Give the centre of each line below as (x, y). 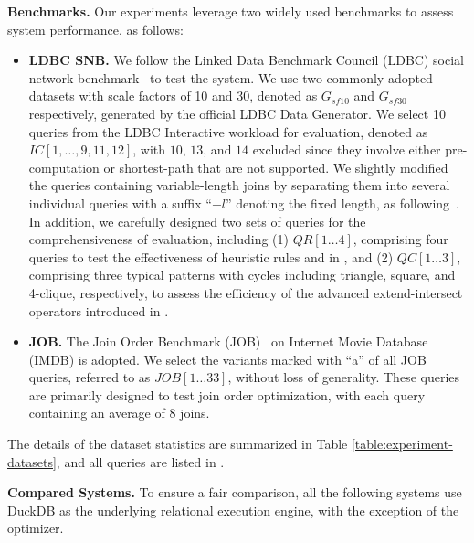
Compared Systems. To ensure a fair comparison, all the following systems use (235, 492)
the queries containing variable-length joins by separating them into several (239, 185)
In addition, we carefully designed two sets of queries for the (197, 221)
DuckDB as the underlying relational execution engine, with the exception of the (233, 510)
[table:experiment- (402, 444)
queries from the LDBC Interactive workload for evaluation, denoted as (228, 131)
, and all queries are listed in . (140, 461)
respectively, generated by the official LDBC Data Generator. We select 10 (237, 113)
